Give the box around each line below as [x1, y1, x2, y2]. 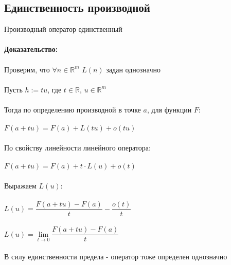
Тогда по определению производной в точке [4, 104, 141, 115]
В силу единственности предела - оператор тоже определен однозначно [4, 251, 227, 262]
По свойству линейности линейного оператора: [4, 142, 151, 153]
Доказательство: [4, 44, 58, 54]
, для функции [147, 104, 192, 115]
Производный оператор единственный [4, 24, 122, 34]
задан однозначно [106, 64, 161, 74]
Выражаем [4, 180, 37, 191]
